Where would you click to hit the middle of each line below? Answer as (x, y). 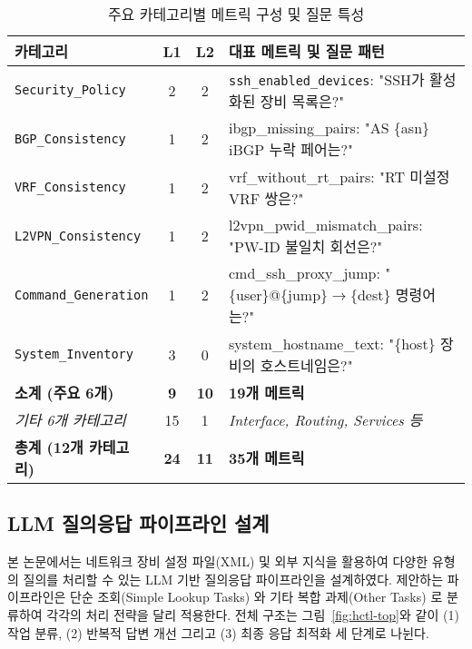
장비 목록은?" (302, 101)
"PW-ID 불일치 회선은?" (306, 246)
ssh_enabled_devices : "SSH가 (327, 79)
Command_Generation (82, 295)
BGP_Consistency (70, 138)
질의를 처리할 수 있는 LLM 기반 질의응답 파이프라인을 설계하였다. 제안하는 (233, 579)
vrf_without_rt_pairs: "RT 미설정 (339, 177)
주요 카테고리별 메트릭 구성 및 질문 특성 (236, 14)
